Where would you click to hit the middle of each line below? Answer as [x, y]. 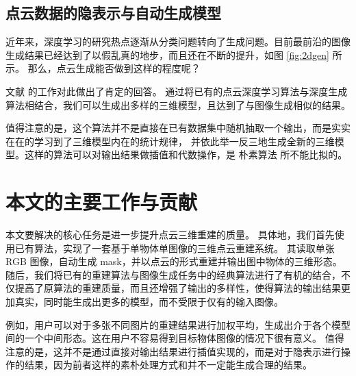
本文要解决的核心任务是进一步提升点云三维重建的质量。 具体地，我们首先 [170, 235]
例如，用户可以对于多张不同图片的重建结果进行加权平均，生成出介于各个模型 [178, 324]
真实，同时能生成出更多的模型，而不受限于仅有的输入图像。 [149, 302]
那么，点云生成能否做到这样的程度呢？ [114, 68]
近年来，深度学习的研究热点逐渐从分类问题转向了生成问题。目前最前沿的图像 [178, 41]
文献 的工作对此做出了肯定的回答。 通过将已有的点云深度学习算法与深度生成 [177, 91]
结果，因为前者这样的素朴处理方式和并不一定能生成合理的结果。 [168, 365]
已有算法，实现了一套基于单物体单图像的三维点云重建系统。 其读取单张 [175, 248]
